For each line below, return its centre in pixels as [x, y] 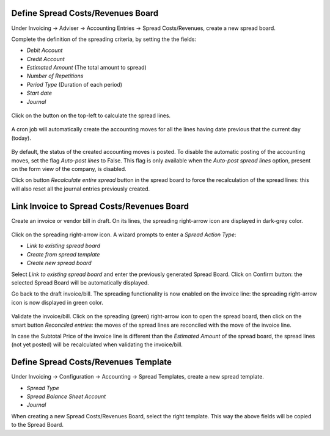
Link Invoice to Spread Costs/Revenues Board [100, 206]
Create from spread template [63, 254]
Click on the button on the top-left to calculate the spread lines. [91, 115]
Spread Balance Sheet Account [66, 396]
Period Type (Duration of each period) [74, 84]
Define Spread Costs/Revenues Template [92, 362]
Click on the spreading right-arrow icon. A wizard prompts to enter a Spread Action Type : [124, 234]
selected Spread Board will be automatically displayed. [80, 283]
